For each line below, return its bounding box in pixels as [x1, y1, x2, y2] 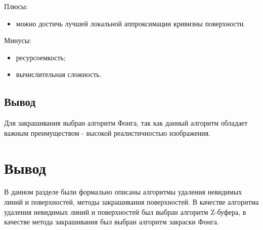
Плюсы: [4, 1, 28, 11]
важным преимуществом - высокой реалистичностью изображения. [4, 127, 211, 138]
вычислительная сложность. [16, 69, 102, 80]
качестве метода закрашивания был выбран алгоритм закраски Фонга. [4, 216, 219, 227]
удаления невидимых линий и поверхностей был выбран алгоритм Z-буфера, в [4, 206, 246, 217]
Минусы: [4, 35, 31, 46]
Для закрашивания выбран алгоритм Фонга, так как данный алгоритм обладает [4, 118, 248, 128]
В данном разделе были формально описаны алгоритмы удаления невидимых [4, 186, 242, 197]
